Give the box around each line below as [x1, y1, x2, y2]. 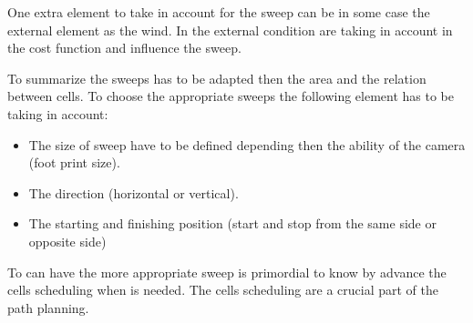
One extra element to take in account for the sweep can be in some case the [7, 3, 430, 21]
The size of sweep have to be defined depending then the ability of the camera [28, 135, 466, 154]
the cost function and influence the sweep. [7, 38, 242, 57]
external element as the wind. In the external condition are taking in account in [7, 20, 453, 39]
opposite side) [28, 231, 107, 250]
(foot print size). [28, 153, 120, 172]
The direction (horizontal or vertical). [28, 183, 239, 202]
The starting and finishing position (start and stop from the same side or [28, 214, 437, 233]
